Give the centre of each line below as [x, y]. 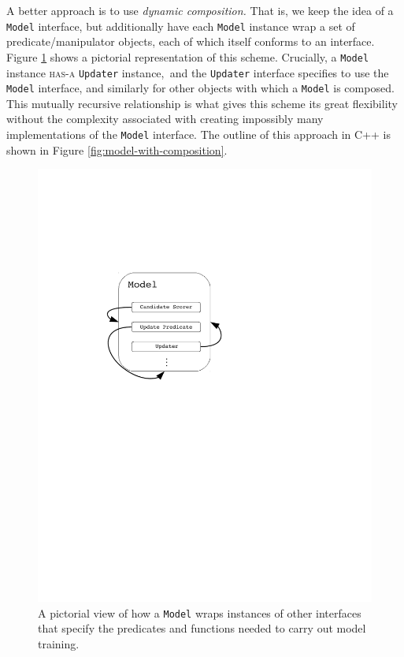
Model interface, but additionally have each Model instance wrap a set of [181, 26]
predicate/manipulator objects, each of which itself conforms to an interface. [191, 41]
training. [59, 643]
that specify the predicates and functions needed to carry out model [202, 628]
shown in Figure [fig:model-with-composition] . [117, 149]
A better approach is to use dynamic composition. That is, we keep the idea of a [200, 10]
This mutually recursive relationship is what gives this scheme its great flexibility [202, 103]
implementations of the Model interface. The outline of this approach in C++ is [198, 134]
